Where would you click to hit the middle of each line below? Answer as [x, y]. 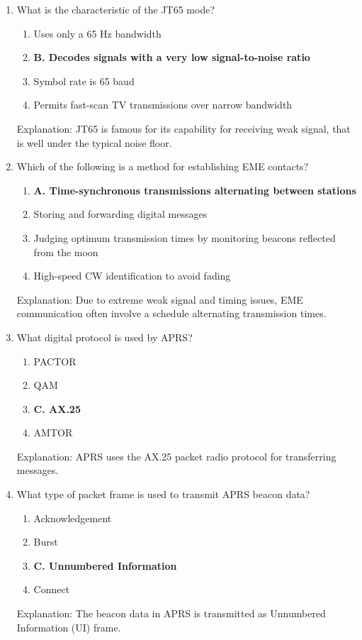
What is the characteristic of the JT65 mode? [116, 9]
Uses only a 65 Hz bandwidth [97, 33]
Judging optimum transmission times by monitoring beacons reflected [185, 237]
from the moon [66, 252]
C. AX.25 [57, 408]
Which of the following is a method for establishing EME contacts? [163, 166]
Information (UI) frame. [69, 627]
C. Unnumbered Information [105, 565]
